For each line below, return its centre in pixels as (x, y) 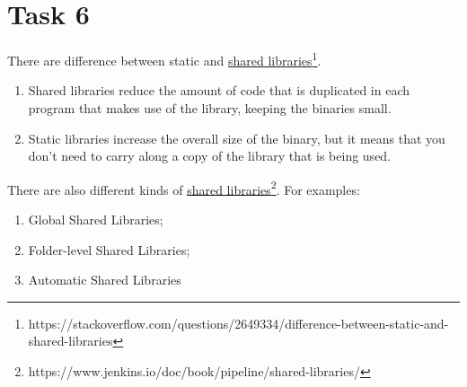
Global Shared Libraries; (96, 219)
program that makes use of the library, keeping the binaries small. (210, 107)
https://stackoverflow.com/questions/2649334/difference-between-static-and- (238, 323)
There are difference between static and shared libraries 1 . (164, 59)
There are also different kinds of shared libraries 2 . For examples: (184, 188)
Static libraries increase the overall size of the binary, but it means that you (237, 138)
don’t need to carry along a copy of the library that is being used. (210, 156)
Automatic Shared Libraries (105, 280)
